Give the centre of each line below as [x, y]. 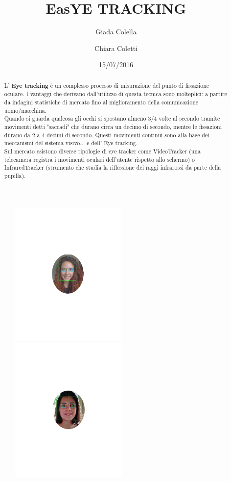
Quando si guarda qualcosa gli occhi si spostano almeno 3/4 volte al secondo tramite [112, 118]
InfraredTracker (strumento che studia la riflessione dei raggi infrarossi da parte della [113, 167]
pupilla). [15, 175]
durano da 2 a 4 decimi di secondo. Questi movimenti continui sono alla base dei [107, 135]
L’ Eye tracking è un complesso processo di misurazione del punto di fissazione [107, 85]
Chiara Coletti [116, 48]
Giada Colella [116, 32]
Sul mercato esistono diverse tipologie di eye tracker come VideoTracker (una [102, 151]
